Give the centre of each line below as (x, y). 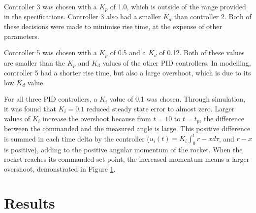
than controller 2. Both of (213, 17)
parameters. (22, 36)
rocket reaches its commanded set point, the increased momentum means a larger (127, 159)
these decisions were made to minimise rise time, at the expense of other (113, 26)
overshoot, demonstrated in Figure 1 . (60, 169)
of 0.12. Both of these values (202, 53)
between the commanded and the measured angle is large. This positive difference (127, 128)
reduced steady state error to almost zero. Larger (160, 108)
